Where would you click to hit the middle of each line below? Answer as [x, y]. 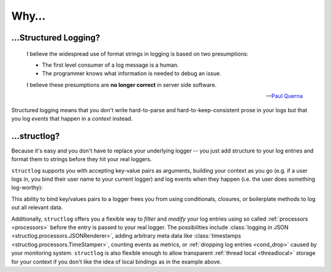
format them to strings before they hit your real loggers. [82, 159]
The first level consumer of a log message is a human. [110, 65]
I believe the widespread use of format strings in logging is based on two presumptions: [137, 54]
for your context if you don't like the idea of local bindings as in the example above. [116, 262]
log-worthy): [27, 187]
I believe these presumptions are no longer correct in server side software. [122, 85]
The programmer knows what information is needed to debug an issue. [132, 74]
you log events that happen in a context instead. [72, 118]
